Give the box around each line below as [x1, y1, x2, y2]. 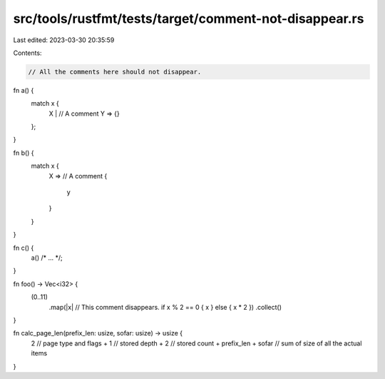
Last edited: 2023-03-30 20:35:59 [13, 36, 115, 44]
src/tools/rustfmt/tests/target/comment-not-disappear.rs [13, 11, 364, 26]
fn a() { [13, 86, 34, 94]
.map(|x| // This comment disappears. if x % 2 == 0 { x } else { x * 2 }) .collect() [48, 303, 282, 311]
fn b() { [13, 148, 35, 157]
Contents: [13, 49, 42, 57]
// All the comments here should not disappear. [28, 68, 202, 76]
